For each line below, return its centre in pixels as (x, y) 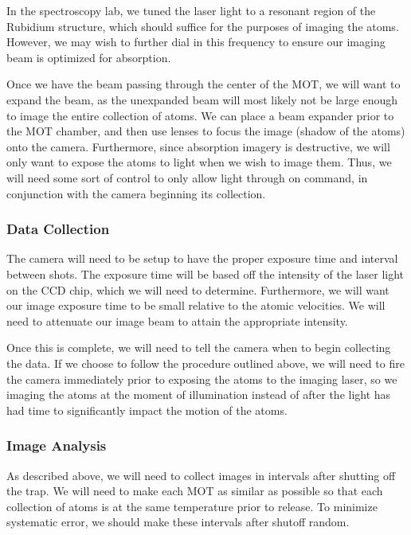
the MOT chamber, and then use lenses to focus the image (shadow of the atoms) (206, 131)
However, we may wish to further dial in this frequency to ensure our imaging (196, 42)
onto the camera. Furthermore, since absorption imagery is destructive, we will (198, 146)
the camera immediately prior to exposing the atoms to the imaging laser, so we (202, 379)
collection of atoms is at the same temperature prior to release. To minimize (192, 506)
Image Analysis (57, 445)
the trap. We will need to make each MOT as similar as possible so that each (195, 491)
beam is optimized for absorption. (89, 57)
